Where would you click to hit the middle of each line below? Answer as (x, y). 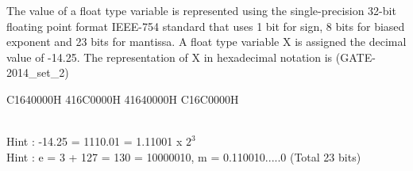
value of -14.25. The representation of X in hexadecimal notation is (170, 57)
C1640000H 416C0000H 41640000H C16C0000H (123, 99)
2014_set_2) (38, 72)
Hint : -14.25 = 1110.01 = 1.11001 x (95, 141)
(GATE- (355, 57)
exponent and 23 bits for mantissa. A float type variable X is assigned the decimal (206, 42)
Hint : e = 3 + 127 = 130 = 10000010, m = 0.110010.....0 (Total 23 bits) (184, 156)
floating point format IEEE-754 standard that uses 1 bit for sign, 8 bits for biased (206, 26)
